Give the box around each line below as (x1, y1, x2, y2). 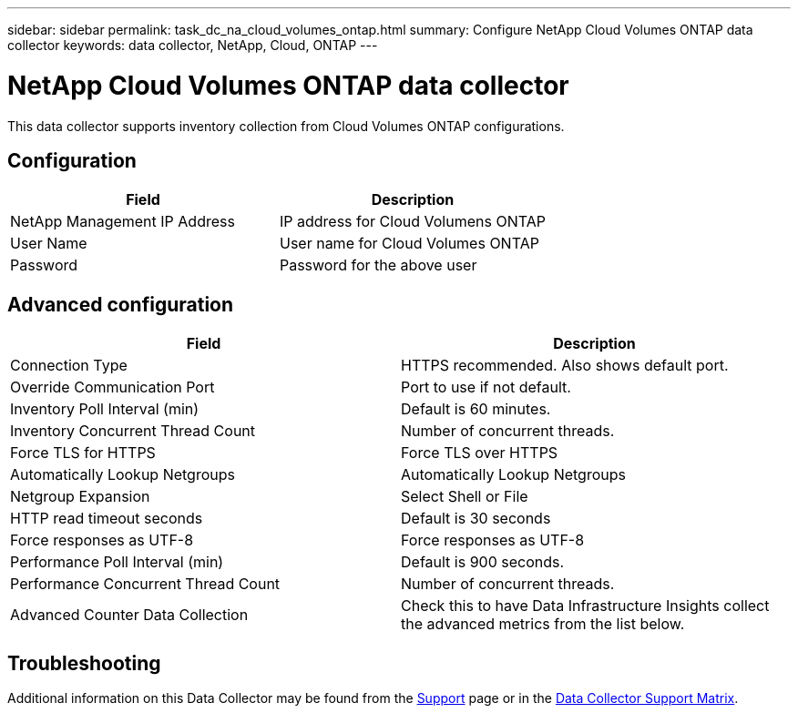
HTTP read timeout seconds (10, 509, 203, 528)
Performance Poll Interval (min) (10, 553, 224, 572)
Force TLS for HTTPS (10, 443, 156, 463)
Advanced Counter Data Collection (10, 606, 249, 625)
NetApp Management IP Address (10, 212, 235, 231)
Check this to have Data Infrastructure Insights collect (401, 596, 770, 616)
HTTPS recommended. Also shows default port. (401, 356, 729, 375)
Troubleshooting (7, 651, 161, 675)
